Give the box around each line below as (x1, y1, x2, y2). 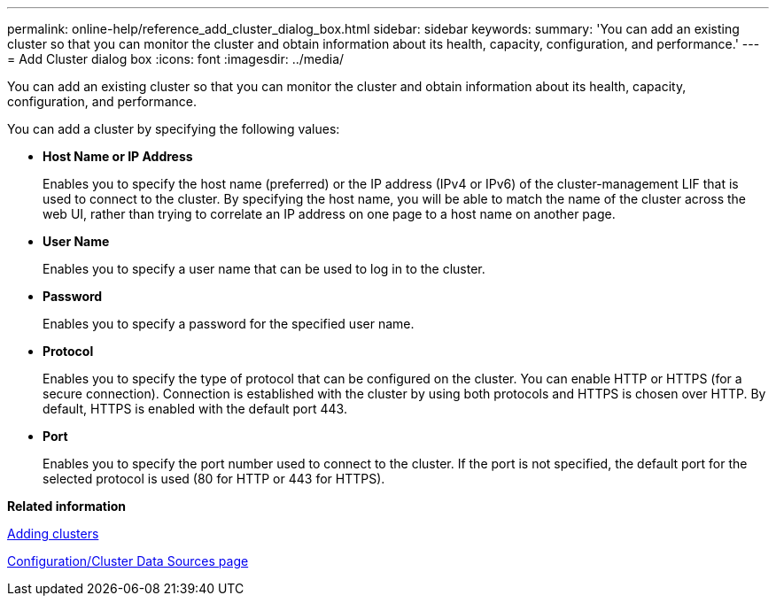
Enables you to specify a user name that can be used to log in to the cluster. (43, 261, 485, 276)
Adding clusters (7, 526, 99, 541)
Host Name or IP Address (43, 149, 193, 164)
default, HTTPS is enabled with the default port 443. (43, 401, 347, 416)
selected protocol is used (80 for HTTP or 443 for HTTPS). (43, 471, 385, 486)
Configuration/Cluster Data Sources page (7, 553, 249, 568)
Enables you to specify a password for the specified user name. (43, 316, 415, 331)
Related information (7, 499, 127, 514)
